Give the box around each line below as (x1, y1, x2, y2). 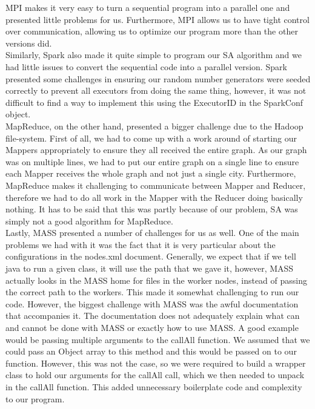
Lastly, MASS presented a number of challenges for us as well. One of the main (5, 226, 299, 239)
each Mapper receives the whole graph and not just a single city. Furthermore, (5, 167, 296, 180)
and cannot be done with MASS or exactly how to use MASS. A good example (5, 321, 299, 334)
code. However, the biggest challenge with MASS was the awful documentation (5, 297, 299, 310)
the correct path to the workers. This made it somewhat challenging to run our (5, 286, 299, 298)
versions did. (5, 36, 52, 49)
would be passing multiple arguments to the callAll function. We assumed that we (5, 333, 310, 345)
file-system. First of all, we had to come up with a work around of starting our (5, 131, 297, 144)
